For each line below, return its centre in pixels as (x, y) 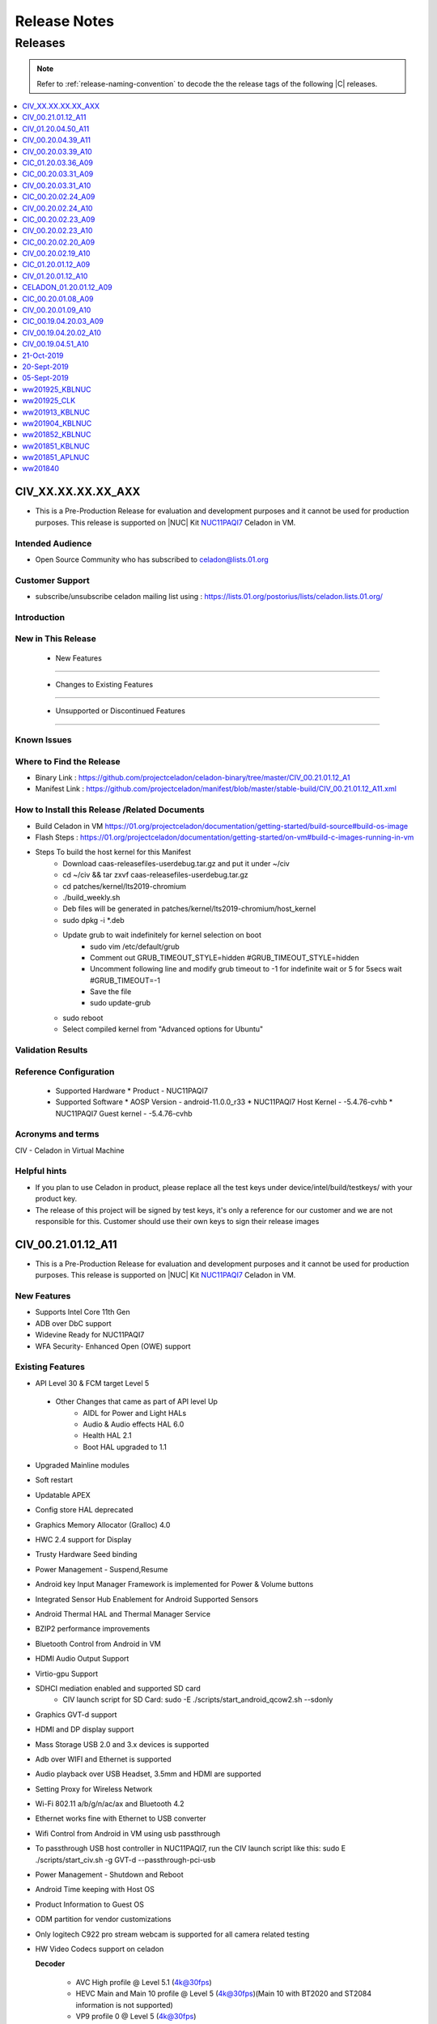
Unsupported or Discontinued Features (121, 711)
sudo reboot (83, 1018)
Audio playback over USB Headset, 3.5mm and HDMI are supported (148, 1774)
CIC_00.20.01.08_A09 (58, 299)
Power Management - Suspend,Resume (102, 1569)
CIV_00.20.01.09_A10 (57, 310)
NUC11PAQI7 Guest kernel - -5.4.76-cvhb (124, 1113)
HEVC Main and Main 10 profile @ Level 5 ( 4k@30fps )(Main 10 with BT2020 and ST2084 (224, 1994)
